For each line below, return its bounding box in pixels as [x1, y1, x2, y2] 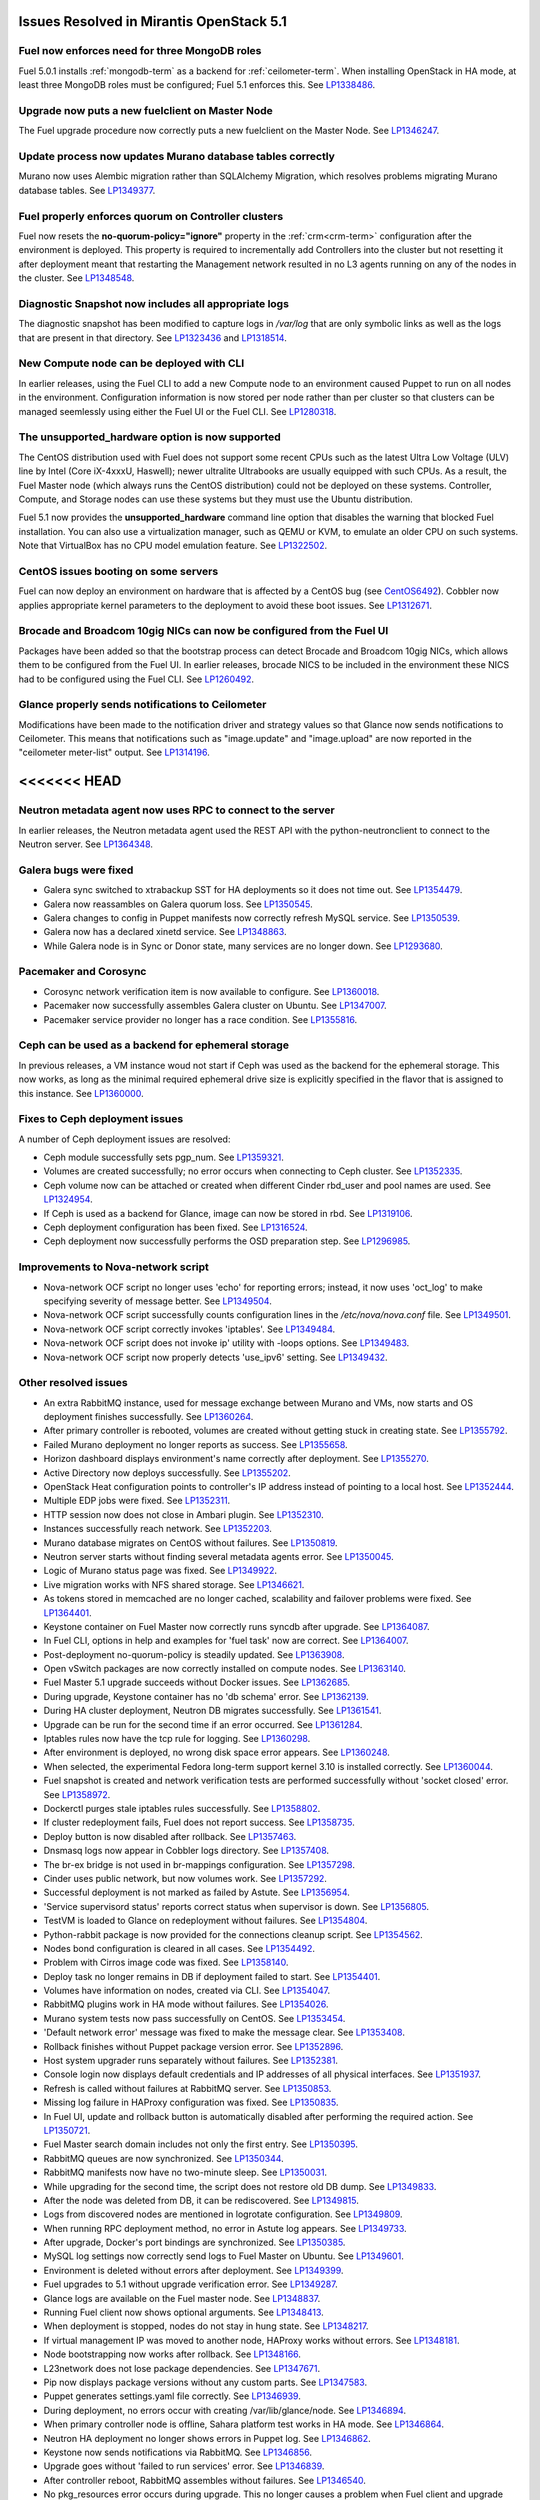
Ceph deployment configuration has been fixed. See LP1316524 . [43, 1221, 309, 1234]
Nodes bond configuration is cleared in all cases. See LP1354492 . [43, 1942, 315, 1954]
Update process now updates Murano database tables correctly [18, 150, 335, 164]
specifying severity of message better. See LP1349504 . [43, 1295, 272, 1307]
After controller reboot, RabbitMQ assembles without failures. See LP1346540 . [43, 2474, 367, 2486]
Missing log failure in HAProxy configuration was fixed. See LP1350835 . [43, 2096, 339, 2109]
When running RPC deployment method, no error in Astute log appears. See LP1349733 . [43, 2222, 407, 2234]
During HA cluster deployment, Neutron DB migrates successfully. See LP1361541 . [43, 1705, 382, 1717]
